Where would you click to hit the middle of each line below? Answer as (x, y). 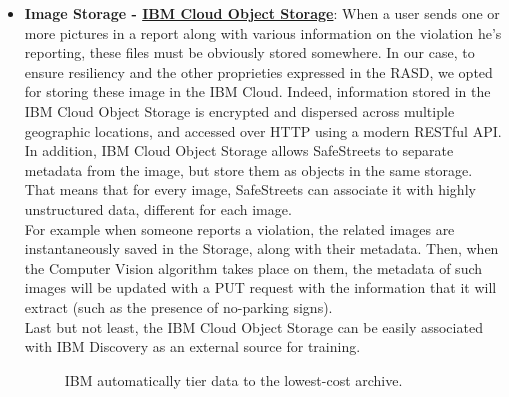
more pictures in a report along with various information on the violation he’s (263, 32)
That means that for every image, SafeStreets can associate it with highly (250, 189)
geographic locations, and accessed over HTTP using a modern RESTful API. (263, 130)
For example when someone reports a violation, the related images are (239, 228)
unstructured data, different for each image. (158, 208)
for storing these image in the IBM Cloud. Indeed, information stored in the (257, 91)
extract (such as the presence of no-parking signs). (178, 306)
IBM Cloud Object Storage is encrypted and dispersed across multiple (239, 110)
